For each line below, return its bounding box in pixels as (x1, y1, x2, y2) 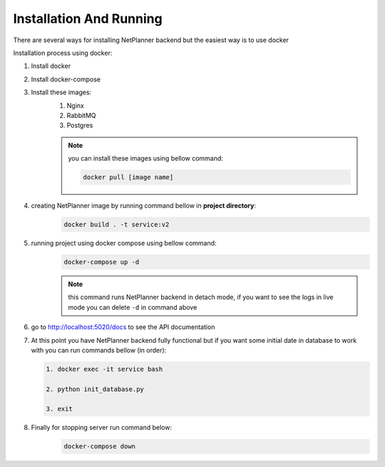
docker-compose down (63, 443, 135, 451)
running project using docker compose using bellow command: (31, 239, 217, 247)
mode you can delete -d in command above (68, 303, 197, 311)
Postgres (66, 121, 93, 130)
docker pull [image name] (83, 174, 174, 181)
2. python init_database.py (46, 385, 144, 393)
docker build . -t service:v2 (63, 221, 170, 229)
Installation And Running (13, 11, 163, 26)
